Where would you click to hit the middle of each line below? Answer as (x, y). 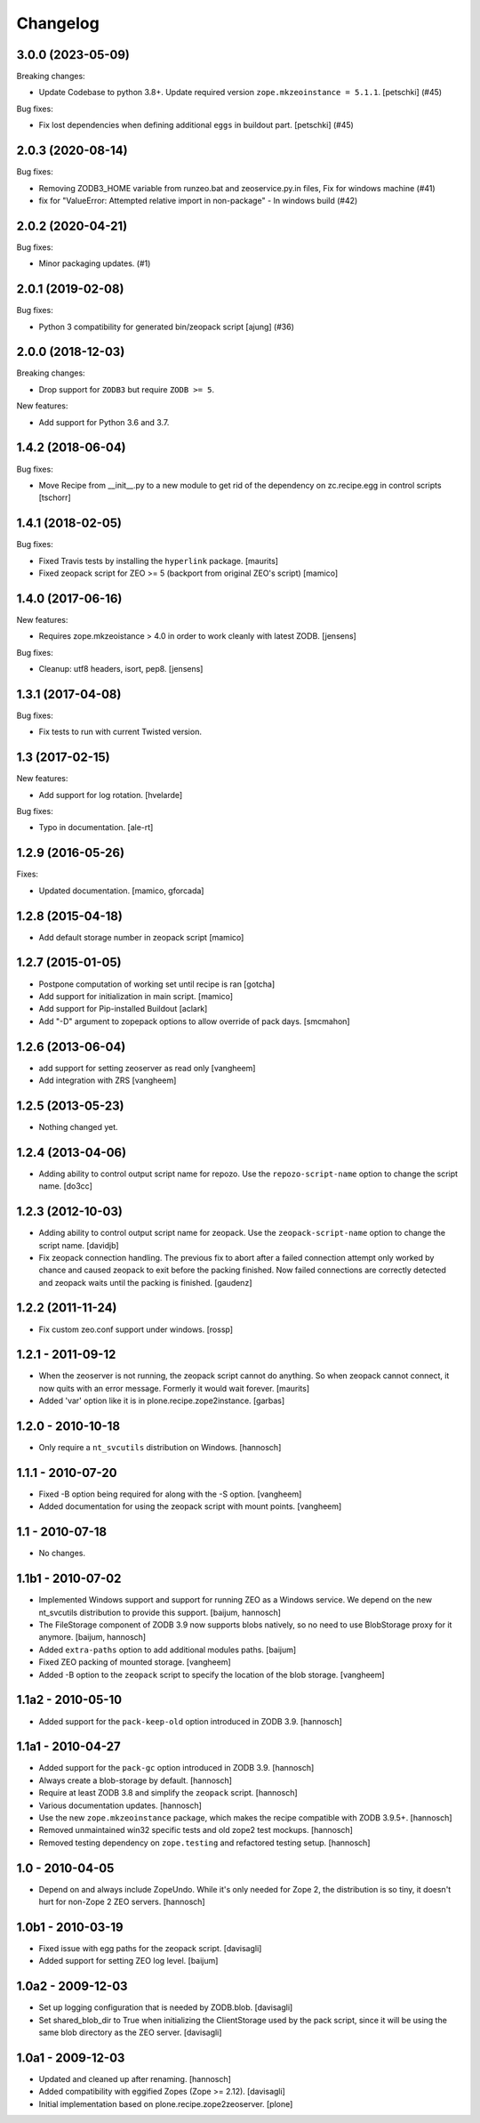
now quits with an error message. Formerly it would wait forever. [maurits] (174, 1388)
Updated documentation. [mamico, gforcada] (121, 891)
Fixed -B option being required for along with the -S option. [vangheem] (170, 1494)
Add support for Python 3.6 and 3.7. (104, 422)
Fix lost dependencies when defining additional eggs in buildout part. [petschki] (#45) (196, 125)
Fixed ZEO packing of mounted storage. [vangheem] (135, 1662)
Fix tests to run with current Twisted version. (120, 732)
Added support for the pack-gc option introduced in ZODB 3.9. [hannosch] (176, 1768)
